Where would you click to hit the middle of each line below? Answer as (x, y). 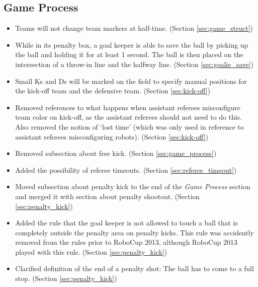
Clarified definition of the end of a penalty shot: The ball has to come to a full (134, 268)
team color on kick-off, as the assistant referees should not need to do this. (129, 117)
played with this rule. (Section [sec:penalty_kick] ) (91, 251)
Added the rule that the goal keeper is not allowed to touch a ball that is (127, 223)
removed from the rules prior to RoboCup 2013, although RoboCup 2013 (126, 242)
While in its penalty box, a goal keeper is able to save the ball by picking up (131, 44)
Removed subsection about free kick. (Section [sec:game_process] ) (116, 153)
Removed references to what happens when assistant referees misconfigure (128, 107)
